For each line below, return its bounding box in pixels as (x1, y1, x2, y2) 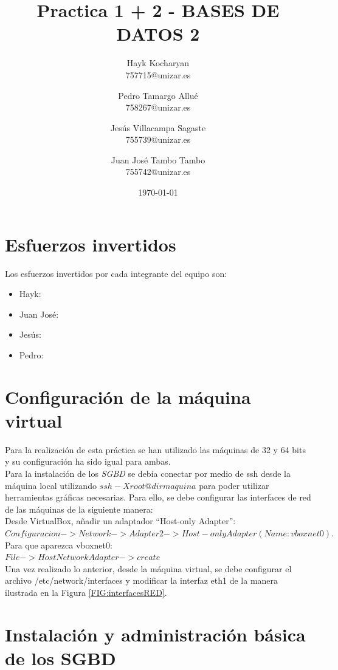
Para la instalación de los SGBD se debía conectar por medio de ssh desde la (5, 467, 291, 480)
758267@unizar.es (125, 101, 191, 114)
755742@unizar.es (125, 165, 191, 178)
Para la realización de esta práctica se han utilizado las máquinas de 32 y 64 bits (5, 443, 306, 456)
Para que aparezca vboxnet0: (5, 538, 112, 551)
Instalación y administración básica (5, 621, 306, 646)
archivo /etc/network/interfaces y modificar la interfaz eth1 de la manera (5, 574, 278, 587)
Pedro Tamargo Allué (118, 89, 198, 101)
